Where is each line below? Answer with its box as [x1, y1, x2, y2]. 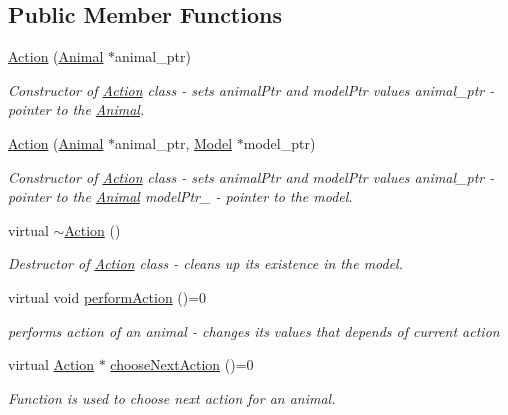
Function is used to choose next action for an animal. [8, 387, 336, 408]
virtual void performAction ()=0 [8, 286, 207, 307]
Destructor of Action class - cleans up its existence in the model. [8, 253, 403, 274]
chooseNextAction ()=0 [110, 354, 254, 375]
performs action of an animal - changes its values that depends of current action [8, 320, 500, 341]
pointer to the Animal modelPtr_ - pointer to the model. [8, 186, 353, 207]
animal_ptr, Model [114, 132, 233, 153]
